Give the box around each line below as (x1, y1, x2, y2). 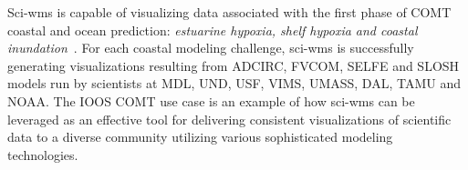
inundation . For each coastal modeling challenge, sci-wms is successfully (7, 38, 414, 57)
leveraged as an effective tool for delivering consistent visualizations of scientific (7, 109, 452, 128)
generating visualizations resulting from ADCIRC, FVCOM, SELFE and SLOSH (7, 55, 460, 75)
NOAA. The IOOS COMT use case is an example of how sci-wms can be (7, 91, 415, 110)
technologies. (7, 145, 78, 164)
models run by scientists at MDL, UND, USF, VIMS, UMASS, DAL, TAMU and (7, 74, 461, 93)
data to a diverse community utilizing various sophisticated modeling (7, 127, 393, 146)
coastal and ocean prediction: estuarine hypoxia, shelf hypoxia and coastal (7, 20, 418, 39)
